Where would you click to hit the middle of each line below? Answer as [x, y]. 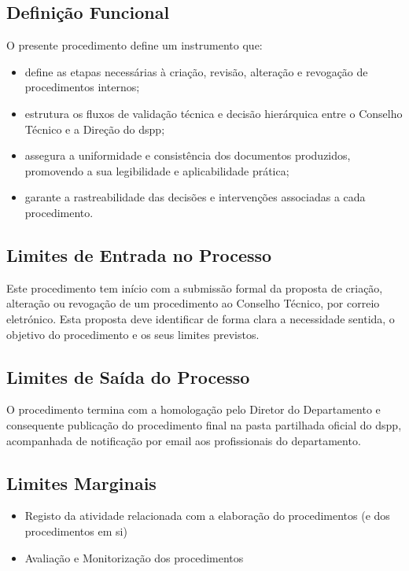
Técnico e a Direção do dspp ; [95, 129]
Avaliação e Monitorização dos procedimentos [134, 557]
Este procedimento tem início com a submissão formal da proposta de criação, [195, 287]
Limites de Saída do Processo [128, 376]
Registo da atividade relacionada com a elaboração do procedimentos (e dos [207, 516]
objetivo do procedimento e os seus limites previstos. [133, 334]
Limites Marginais [81, 483]
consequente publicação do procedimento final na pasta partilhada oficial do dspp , [204, 424]
